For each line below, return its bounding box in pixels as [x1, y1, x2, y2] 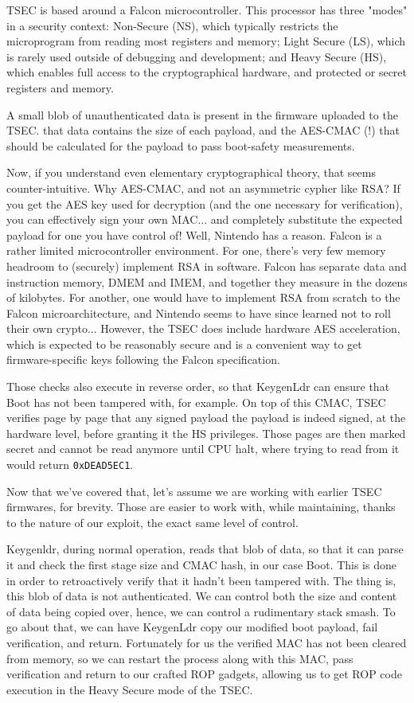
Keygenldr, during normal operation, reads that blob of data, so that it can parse [6, 541, 404, 557]
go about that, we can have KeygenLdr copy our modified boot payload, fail [6, 619, 378, 635]
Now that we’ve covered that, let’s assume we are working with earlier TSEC [6, 482, 382, 499]
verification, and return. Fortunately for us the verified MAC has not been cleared [6, 635, 407, 651]
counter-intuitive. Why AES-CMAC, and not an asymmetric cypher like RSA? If [6, 179, 400, 196]
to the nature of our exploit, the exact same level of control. [6, 514, 299, 530]
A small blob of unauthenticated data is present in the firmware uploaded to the [6, 106, 398, 123]
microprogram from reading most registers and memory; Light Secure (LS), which [6, 33, 406, 49]
